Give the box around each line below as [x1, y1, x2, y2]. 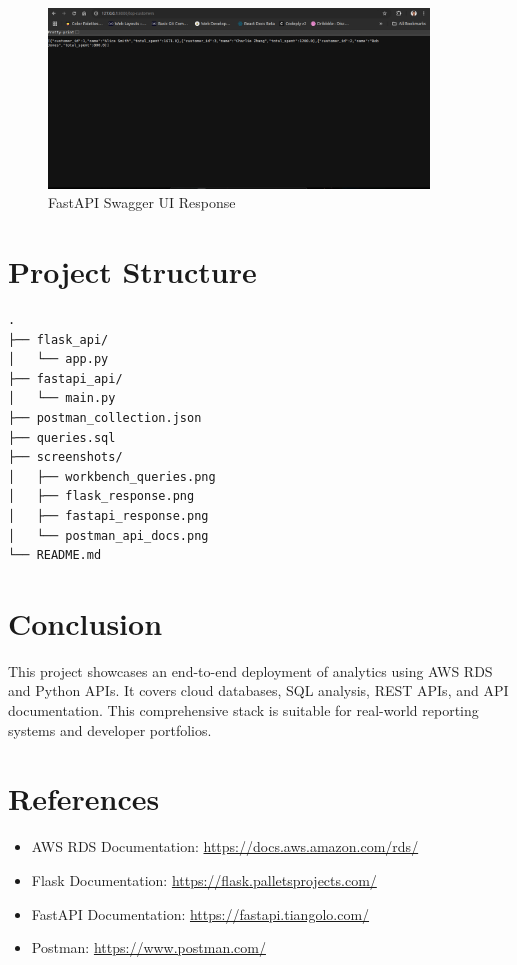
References [8, 778, 160, 819]
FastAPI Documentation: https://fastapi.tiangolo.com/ [31, 903, 370, 924]
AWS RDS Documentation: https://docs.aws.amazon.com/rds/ [31, 836, 419, 857]
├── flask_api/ [8, 332, 109, 347]
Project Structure [8, 251, 257, 292]
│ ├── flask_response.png [8, 489, 195, 504]
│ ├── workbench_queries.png [8, 469, 216, 484]
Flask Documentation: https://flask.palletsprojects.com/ [31, 869, 377, 890]
